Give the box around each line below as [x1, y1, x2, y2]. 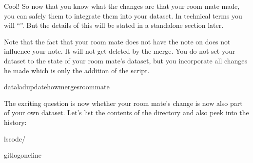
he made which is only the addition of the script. [4, 65, 150, 75]
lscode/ [4, 133, 26, 143]
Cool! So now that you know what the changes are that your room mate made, [4, 1, 240, 11]
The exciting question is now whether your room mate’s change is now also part [4, 98, 243, 108]
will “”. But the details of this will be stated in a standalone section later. [4, 20, 224, 30]
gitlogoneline [4, 150, 42, 160]
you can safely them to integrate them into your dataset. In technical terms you [4, 10, 242, 20]
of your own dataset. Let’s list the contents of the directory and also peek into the [4, 107, 249, 118]
